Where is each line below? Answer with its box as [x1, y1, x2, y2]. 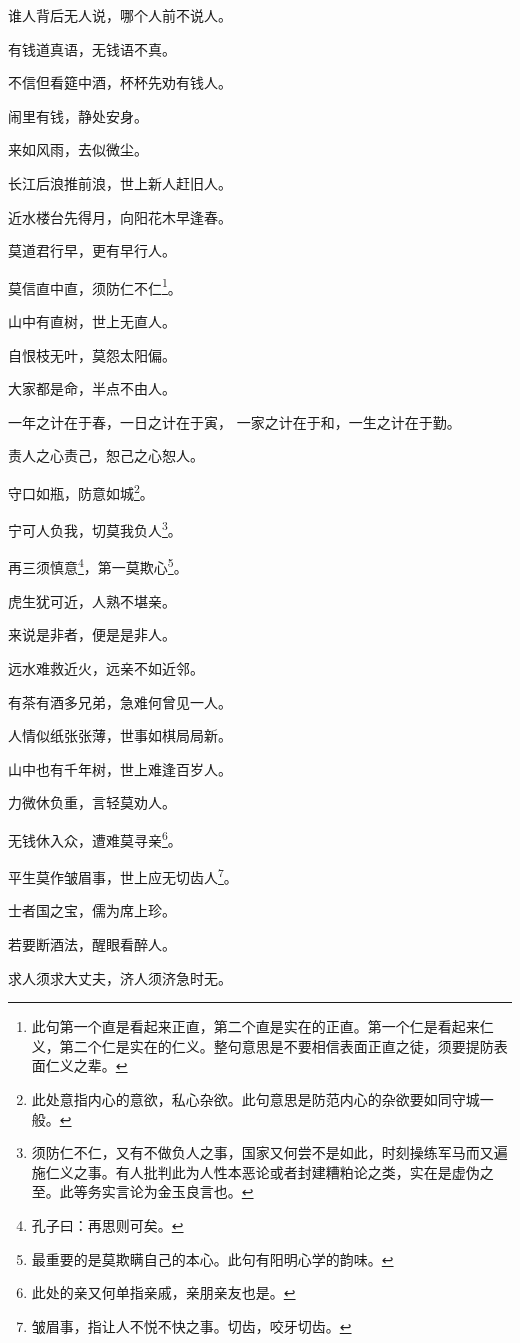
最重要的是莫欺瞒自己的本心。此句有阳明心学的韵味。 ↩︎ [31, 1248, 394, 1269]
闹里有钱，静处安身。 [8, 105, 148, 126]
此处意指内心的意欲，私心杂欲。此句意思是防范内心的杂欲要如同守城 [31, 1088, 480, 1109]
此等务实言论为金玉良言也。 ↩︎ [59, 1181, 254, 1202]
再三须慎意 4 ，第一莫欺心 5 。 [8, 554, 188, 578]
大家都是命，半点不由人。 [8, 378, 176, 399]
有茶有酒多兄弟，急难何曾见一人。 [8, 691, 232, 712]
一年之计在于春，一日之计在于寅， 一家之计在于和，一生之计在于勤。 [8, 411, 461, 432]
